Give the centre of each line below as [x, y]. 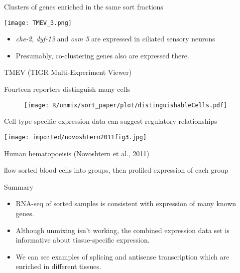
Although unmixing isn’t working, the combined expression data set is [122, 230]
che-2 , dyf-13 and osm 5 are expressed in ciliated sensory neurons [115, 39]
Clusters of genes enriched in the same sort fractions [84, 6]
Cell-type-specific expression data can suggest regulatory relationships [111, 121]
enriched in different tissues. [58, 266]
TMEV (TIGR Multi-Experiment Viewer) [68, 72]
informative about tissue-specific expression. [83, 240]
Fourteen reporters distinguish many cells [67, 89]
